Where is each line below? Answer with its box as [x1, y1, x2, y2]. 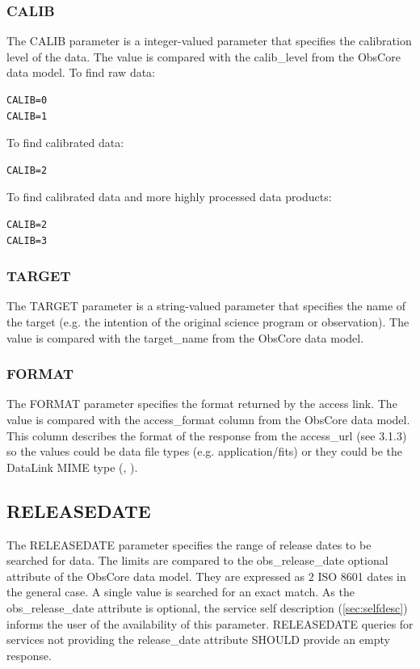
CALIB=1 [6, 110, 48, 122]
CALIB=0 [6, 95, 48, 106]
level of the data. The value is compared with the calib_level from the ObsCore [6, 48, 401, 65]
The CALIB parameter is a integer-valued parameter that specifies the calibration [6, 32, 412, 49]
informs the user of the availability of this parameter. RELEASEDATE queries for [6, 615, 414, 632]
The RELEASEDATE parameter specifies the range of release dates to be [6, 536, 372, 553]
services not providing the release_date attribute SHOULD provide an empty [6, 631, 390, 648]
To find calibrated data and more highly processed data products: [6, 188, 332, 205]
